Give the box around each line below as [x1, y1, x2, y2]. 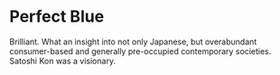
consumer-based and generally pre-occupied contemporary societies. [9, 45, 272, 56]
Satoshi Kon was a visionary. [9, 55, 116, 66]
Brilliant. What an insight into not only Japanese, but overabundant [9, 36, 257, 47]
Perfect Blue [9, 6, 105, 27]
